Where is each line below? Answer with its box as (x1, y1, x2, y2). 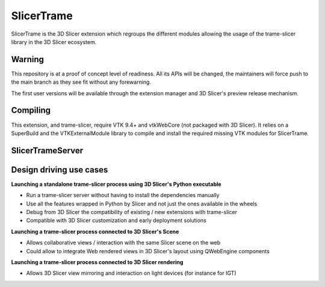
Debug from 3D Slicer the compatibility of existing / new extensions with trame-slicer (26, 209, 238, 216)
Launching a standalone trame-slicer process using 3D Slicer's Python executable (11, 180, 222, 188)
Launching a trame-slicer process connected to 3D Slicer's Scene (11, 228, 179, 235)
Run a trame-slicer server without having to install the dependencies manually (26, 192, 220, 199)
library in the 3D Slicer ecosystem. (11, 38, 97, 45)
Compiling (11, 106, 51, 116)
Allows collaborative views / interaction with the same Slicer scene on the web (26, 239, 221, 247)
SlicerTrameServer (11, 145, 84, 156)
